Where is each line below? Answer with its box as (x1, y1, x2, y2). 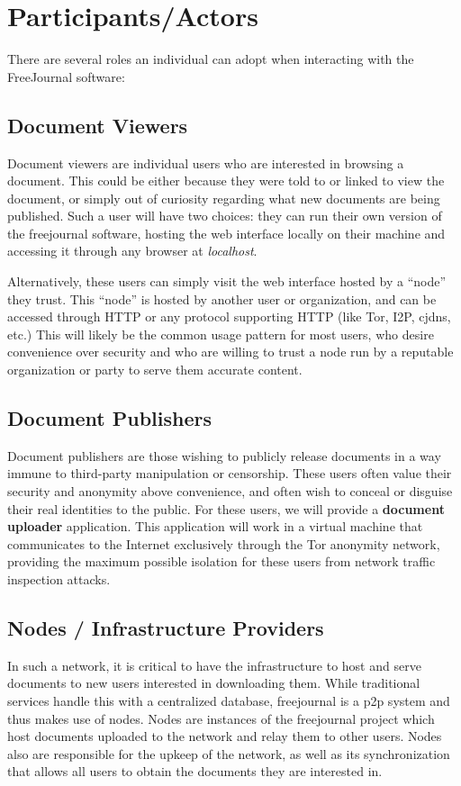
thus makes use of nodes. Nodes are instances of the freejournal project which (7, 709, 435, 727)
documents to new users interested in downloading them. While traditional (7, 673, 420, 692)
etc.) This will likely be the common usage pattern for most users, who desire (7, 324, 434, 343)
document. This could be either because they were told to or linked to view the (7, 171, 445, 190)
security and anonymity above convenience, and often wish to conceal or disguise (7, 482, 453, 501)
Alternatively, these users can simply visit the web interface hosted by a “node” (7, 272, 447, 291)
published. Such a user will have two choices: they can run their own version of (7, 206, 442, 225)
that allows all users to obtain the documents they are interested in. (7, 762, 383, 781)
